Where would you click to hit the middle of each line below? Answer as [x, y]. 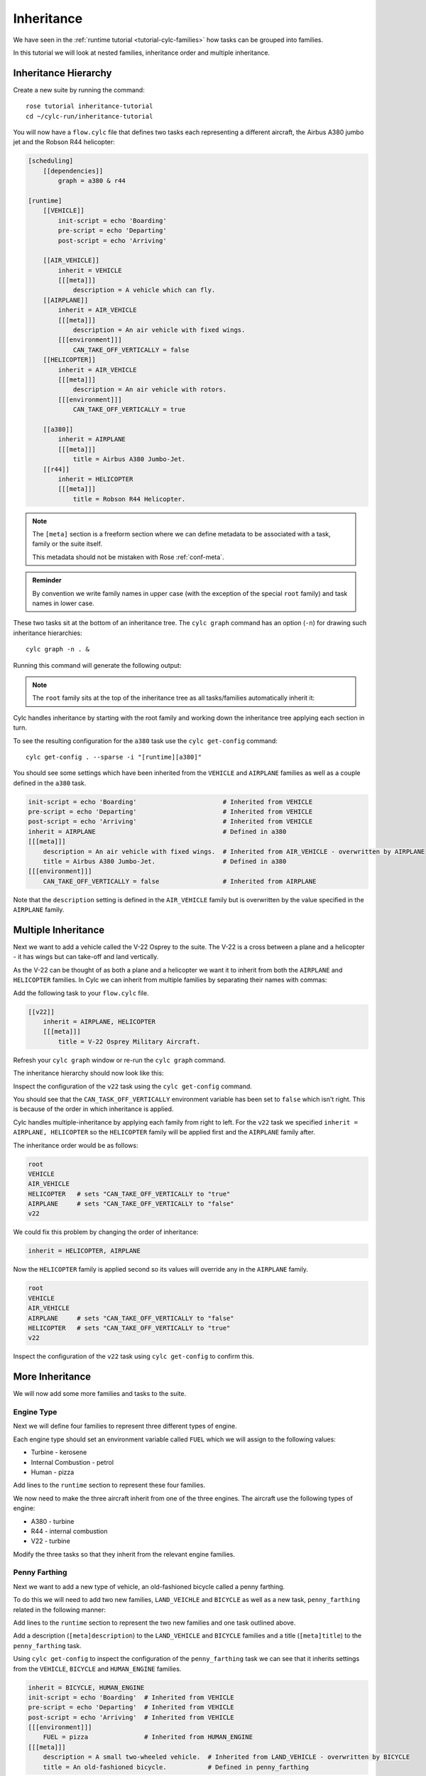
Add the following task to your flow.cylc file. [81, 993]
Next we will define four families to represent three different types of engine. [125, 1426]
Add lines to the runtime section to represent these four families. [109, 1485]
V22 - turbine [50, 1541]
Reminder [47, 580]
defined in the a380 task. [50, 783]
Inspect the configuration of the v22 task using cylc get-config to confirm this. [134, 1356]
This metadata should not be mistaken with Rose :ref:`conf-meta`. [128, 557]
